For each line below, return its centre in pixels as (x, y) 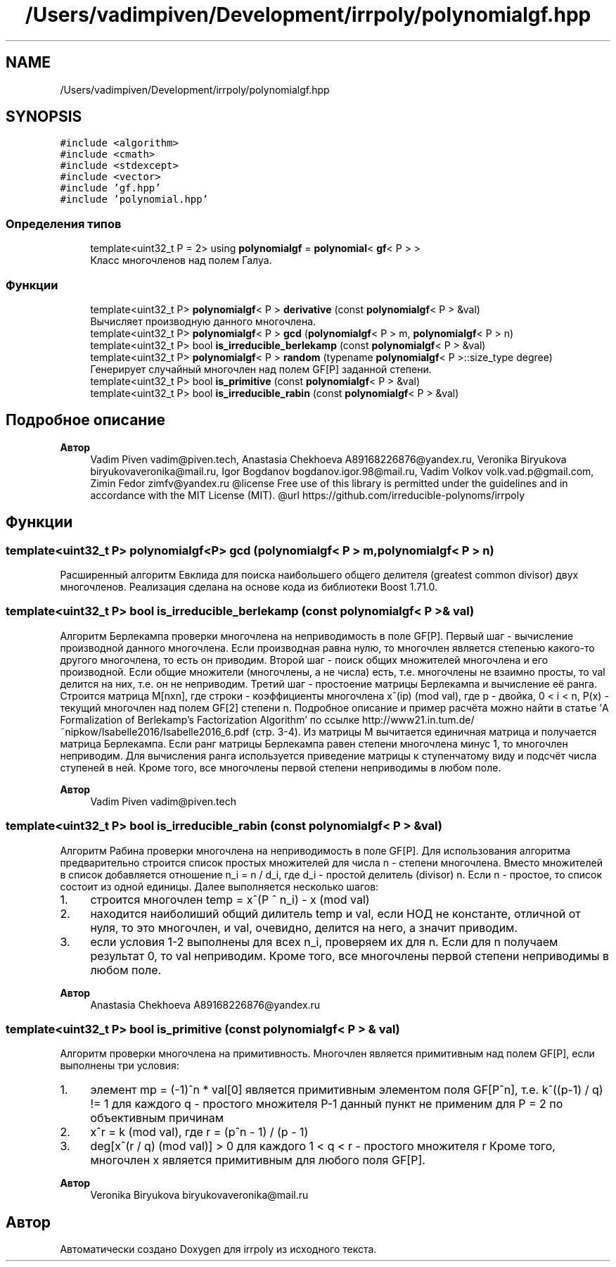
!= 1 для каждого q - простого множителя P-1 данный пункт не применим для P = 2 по (327, 1104)
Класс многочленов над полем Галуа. (181, 260)
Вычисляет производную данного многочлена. (203, 321)
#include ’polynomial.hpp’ (134, 200)
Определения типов (64, 223)
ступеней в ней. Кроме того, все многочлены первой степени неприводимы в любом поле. (281, 767)
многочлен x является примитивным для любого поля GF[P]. (258, 1160)
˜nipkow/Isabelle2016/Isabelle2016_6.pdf (155, 731)
